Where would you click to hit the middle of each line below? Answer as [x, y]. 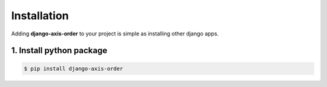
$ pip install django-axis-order [74, 68]
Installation [40, 16]
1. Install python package [59, 51]
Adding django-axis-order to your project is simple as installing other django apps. [115, 34]
